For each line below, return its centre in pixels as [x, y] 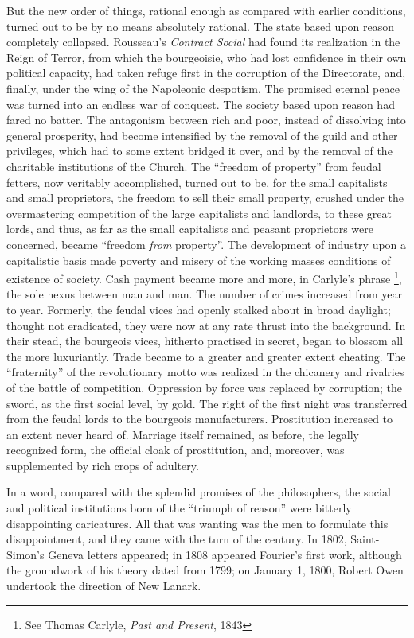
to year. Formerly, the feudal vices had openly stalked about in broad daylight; [199, 309]
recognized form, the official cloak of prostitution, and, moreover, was [176, 450]
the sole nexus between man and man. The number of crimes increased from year [205, 294]
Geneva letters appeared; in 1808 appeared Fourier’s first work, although [225, 554]
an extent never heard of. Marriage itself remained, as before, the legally [183, 434]
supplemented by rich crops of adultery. [103, 465]
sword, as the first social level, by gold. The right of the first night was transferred [207, 403]
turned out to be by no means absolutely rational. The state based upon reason [201, 26]
